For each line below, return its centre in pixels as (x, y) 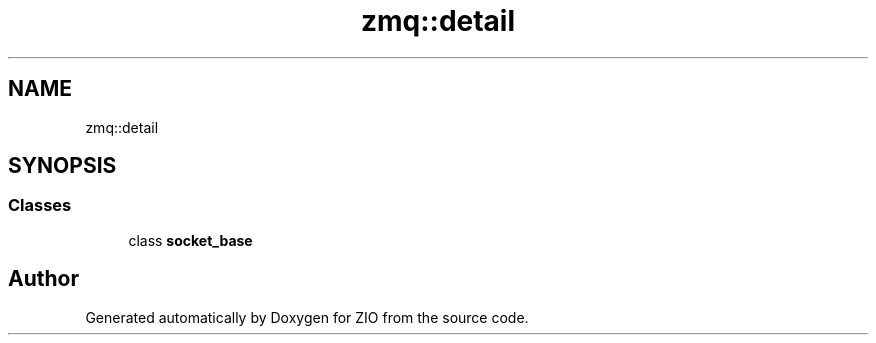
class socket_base (190, 240)
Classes (40, 205)
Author (43, 279)
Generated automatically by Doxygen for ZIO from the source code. (307, 317)
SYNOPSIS (62, 166)
